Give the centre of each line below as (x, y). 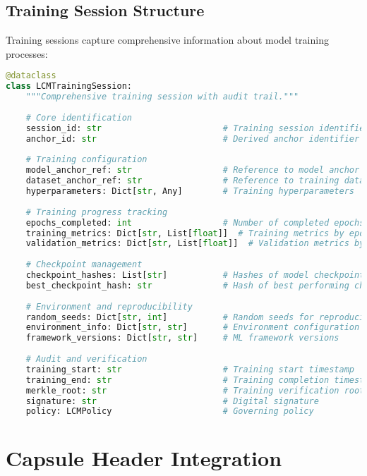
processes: (27, 53)
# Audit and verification (86, 359)
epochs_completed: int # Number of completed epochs (195, 222)
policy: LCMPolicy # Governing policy (170, 411)
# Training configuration (86, 160)
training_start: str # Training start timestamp (190, 369)
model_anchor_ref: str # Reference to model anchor (193, 170)
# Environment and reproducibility (109, 306)
